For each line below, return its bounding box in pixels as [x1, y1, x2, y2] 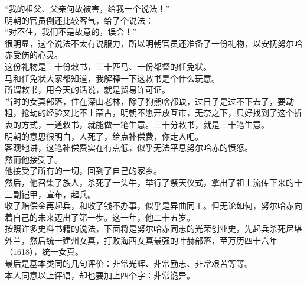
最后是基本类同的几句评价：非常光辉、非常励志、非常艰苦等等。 [5, 257, 253, 270]
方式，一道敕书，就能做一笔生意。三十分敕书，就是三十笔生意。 [21, 118, 269, 130]
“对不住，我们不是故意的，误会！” [5, 25, 137, 38]
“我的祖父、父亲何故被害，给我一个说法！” [5, 2, 170, 14]
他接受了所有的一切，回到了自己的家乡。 [5, 164, 162, 177]
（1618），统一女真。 [5, 245, 83, 258]
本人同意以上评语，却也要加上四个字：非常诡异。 [5, 268, 195, 281]
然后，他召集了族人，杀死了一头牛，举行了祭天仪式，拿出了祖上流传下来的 [5, 176, 294, 188]
